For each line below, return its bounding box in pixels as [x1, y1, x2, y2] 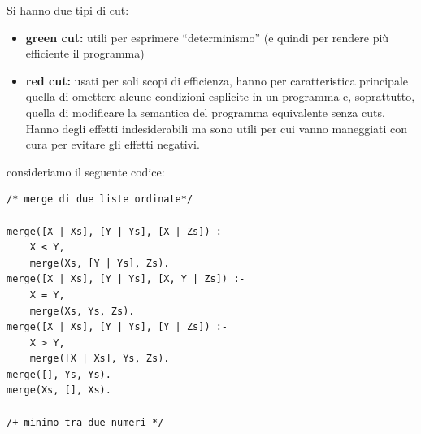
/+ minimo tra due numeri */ [7, 416, 164, 428]
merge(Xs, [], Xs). [7, 384, 111, 397]
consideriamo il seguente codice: [7, 163, 165, 180]
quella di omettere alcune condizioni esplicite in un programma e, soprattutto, [25, 88, 415, 105]
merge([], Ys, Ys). [7, 368, 111, 380]
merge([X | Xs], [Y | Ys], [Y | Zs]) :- [7, 321, 228, 333]
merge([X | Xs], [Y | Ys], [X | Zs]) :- [7, 225, 228, 237]
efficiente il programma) [25, 45, 145, 62]
